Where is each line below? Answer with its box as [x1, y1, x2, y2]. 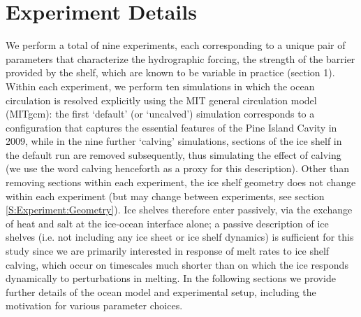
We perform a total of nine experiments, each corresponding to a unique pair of [6, 38, 346, 52]
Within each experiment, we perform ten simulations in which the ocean [6, 78, 315, 93]
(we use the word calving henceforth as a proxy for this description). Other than [6, 161, 350, 176]
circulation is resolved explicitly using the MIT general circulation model [6, 92, 317, 107]
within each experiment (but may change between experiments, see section [6, 188, 325, 203]
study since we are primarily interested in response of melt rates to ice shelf [6, 244, 330, 258]
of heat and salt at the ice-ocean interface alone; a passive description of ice [6, 216, 329, 230]
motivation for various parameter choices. [6, 298, 183, 313]
